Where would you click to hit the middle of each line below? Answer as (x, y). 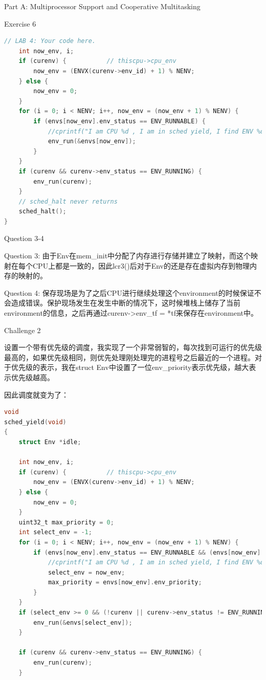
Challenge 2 (23, 330)
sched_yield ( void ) (35, 422)
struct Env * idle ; (50, 442)
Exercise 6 (20, 23)
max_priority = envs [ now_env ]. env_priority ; (125, 583)
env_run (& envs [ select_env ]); (83, 622)
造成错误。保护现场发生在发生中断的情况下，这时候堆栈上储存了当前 (126, 303)
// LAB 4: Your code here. (50, 41)
